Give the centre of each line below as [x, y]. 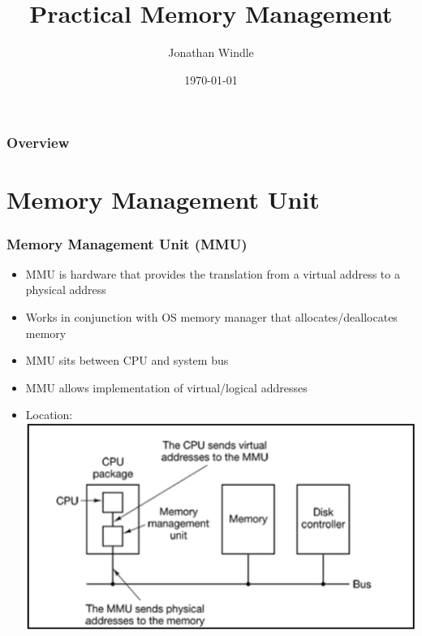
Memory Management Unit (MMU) [127, 243]
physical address [66, 290]
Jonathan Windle [211, 52]
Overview [38, 143]
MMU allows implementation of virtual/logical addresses [166, 387]
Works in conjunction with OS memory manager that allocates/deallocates [211, 317]
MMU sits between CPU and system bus [127, 360]
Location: [49, 415]
